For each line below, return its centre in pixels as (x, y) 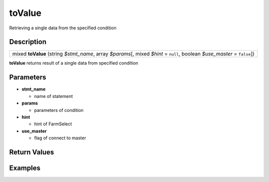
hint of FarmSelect (53, 124)
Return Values (32, 152)
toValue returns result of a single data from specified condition (74, 63)
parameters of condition (59, 110)
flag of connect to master (60, 138)
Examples (25, 168)
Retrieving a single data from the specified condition (63, 28)
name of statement (54, 96)
